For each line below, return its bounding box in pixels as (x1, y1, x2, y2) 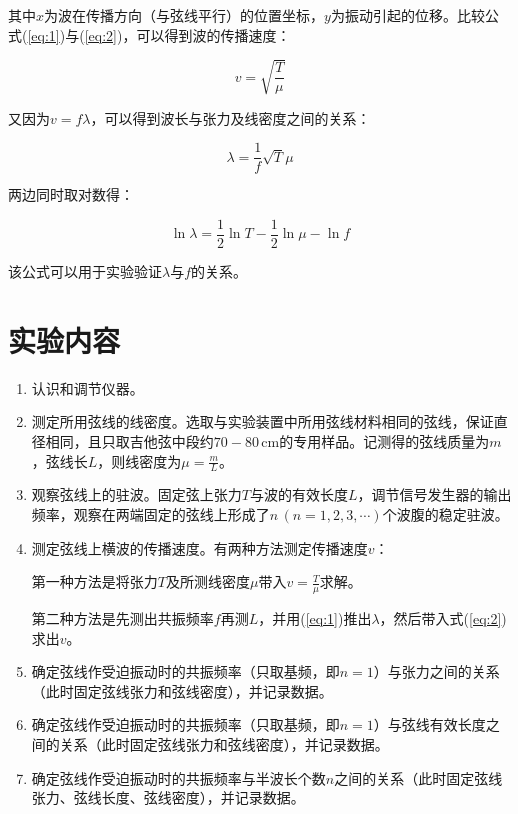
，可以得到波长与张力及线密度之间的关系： (90, 107, 371, 128)
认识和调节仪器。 (31, 377, 144, 398)
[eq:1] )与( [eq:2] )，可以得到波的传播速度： (27, 24, 291, 45)
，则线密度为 (97, 450, 182, 471)
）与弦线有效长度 (373, 714, 486, 735)
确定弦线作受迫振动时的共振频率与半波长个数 (31, 767, 326, 788)
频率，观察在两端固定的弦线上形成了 (31, 503, 270, 524)
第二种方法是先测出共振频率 (31, 607, 214, 628)
